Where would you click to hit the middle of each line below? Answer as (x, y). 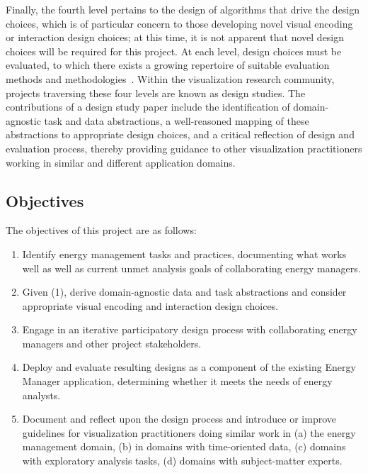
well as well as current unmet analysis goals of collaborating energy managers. (191, 268)
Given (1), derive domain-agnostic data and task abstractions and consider (184, 292)
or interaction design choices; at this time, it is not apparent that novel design (175, 37)
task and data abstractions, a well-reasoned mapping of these (177, 120)
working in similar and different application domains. (121, 162)
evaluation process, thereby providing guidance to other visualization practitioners (184, 148)
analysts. (41, 395)
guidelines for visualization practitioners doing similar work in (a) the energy (189, 432)
